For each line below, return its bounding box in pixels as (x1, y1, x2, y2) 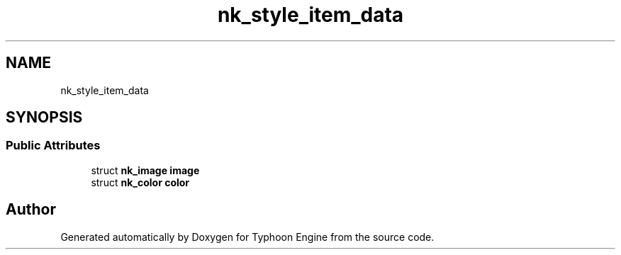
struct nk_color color (91, 176, 190, 188)
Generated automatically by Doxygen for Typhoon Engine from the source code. (60, 230, 435, 243)
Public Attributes (6, 138, 101, 153)
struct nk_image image (91, 164, 200, 176)
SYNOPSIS (6, 108, 83, 127)
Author (6, 200, 56, 219)
